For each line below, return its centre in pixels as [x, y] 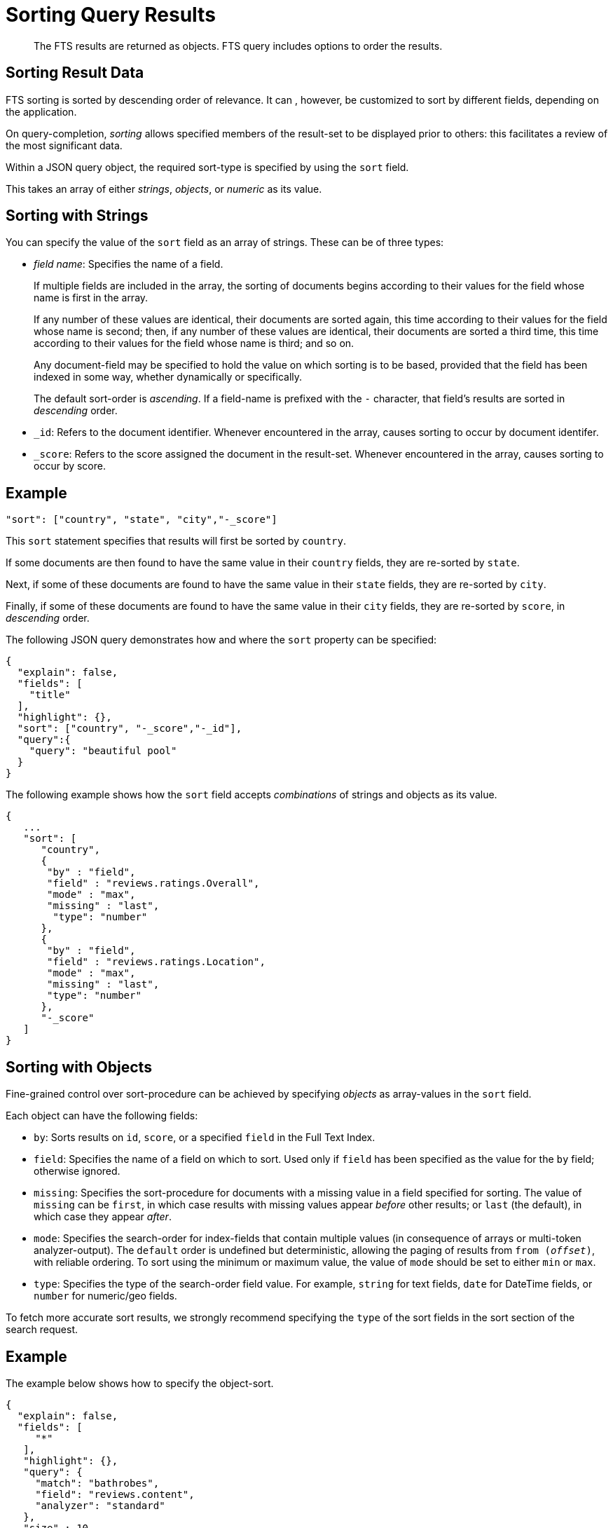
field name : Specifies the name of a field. [129, 264]
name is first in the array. [91, 298]
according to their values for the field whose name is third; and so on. [194, 343]
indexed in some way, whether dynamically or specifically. [168, 377]
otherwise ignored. [77, 1171]
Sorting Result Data [75, 73]
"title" [50, 695]
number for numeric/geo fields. [105, 1296]
